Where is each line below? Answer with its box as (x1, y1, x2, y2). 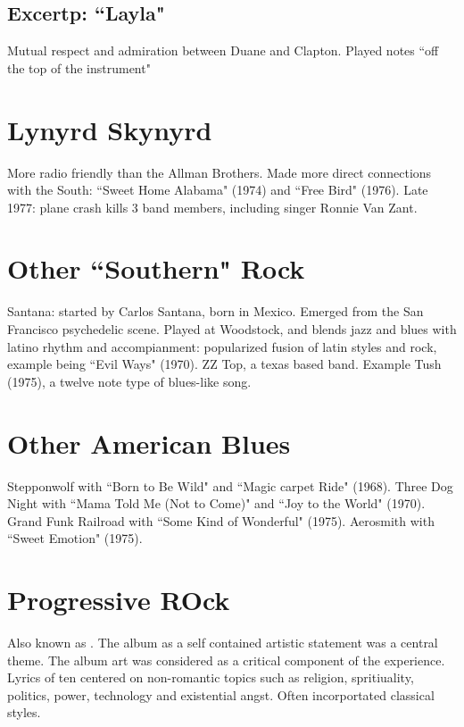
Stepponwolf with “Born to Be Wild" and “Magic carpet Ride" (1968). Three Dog (7, 476, 453, 495)
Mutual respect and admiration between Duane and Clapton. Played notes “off (7, 41, 439, 60)
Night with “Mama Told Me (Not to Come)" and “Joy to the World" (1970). (7, 494, 426, 513)
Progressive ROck (7, 581, 230, 618)
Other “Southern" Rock (7, 250, 305, 287)
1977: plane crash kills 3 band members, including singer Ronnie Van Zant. (7, 197, 418, 216)
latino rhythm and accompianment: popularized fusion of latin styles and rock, (7, 337, 437, 355)
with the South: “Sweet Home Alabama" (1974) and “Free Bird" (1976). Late (7, 180, 428, 199)
